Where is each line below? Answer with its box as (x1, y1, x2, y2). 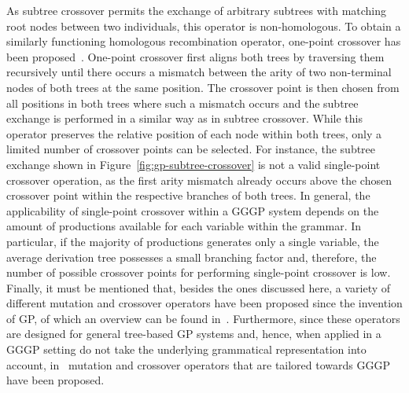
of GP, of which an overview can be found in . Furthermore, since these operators (6, 310, 400, 326)
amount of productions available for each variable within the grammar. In (6, 218, 362, 234)
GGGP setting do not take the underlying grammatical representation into (6, 341, 367, 358)
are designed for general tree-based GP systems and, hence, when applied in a (6, 325, 381, 342)
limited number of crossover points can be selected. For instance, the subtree (6, 141, 376, 157)
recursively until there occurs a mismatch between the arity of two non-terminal (6, 64, 392, 80)
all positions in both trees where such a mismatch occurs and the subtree (6, 94, 359, 111)
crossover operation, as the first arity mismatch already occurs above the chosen (6, 171, 392, 188)
